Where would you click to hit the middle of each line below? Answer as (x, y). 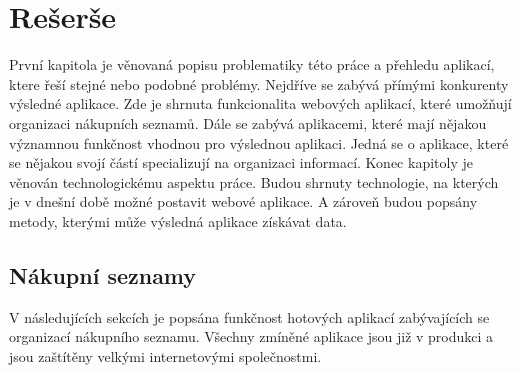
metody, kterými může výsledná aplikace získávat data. (178, 220)
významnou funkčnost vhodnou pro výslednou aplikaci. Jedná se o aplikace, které (259, 142)
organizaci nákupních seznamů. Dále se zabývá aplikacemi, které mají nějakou (248, 122)
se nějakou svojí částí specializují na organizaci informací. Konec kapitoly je (241, 162)
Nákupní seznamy (103, 274)
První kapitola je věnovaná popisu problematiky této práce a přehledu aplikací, (252, 64)
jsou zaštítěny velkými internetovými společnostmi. (165, 355)
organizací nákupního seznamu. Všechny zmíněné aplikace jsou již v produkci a (251, 336)
